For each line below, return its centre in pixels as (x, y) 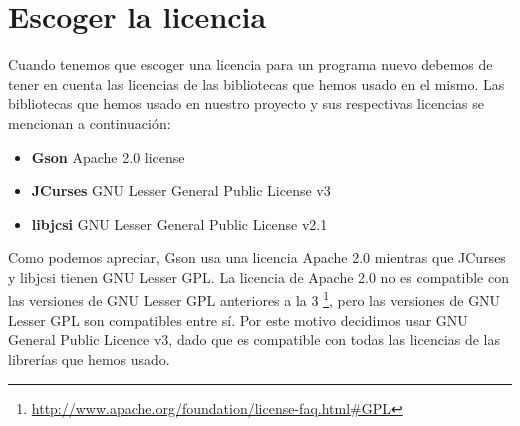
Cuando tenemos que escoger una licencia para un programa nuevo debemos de (250, 64)
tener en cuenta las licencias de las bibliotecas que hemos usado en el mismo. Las (256, 83)
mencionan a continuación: (89, 122)
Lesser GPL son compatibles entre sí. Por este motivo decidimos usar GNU (238, 319)
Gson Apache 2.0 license (108, 156)
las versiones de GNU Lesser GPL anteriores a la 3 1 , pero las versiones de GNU (254, 299)
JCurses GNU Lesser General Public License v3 (181, 190)
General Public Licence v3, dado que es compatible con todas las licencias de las (254, 339)
